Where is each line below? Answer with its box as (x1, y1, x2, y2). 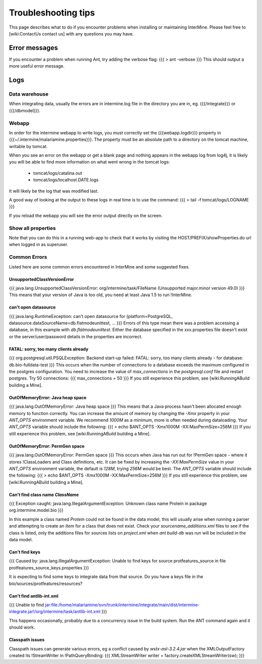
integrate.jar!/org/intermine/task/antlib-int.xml (9, 609, 100, 614)
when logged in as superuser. (9, 242, 68, 248)
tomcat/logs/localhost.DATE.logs (33, 177, 99, 183)
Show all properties (9, 225, 56, 232)
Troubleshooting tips (9, 7, 95, 18)
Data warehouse (9, 91, 49, 98)
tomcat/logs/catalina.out (33, 170, 82, 176)
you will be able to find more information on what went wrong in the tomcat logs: (9, 159, 170, 165)
